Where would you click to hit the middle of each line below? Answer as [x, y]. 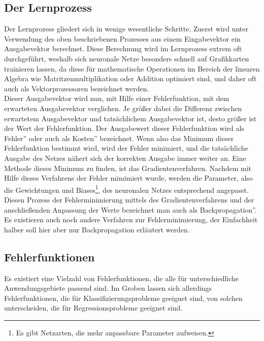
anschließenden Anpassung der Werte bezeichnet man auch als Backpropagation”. [130, 209]
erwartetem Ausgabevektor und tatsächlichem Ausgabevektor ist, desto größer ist [130, 118]
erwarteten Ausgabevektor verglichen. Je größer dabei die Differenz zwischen [123, 108]
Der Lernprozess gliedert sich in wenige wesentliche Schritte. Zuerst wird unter [126, 29]
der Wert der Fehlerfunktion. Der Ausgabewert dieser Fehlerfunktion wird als [124, 128]
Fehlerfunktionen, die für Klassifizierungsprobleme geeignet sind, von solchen [123, 298]
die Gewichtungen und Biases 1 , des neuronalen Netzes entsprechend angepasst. [126, 189]
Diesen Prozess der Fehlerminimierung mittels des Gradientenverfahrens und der [129, 199]
